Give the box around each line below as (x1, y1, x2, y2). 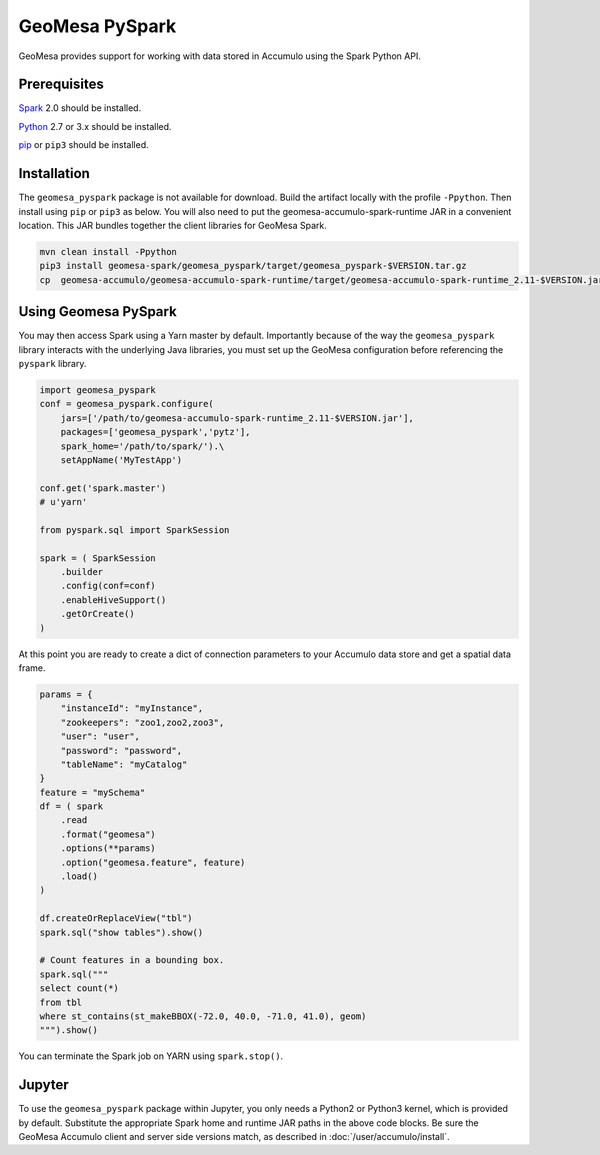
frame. (18, 661, 46, 674)
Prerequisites (18, 76, 104, 93)
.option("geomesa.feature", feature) (60, 856, 246, 868)
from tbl (39, 996, 83, 1008)
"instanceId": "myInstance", (60, 703, 204, 714)
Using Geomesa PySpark (18, 303, 177, 320)
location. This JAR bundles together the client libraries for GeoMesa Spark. (18, 219, 327, 231)
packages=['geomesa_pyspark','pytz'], (60, 426, 251, 438)
